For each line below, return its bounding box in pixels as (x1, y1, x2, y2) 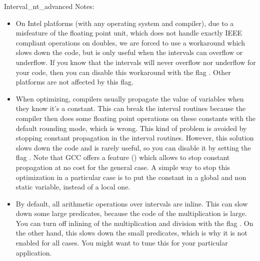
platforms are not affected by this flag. (15, 76, 133, 87)
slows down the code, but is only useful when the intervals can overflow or (15, 47, 243, 57)
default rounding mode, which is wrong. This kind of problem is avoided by (15, 122, 247, 133)
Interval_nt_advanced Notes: (4, 1, 94, 11)
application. (15, 247, 52, 257)
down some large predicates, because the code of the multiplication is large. (15, 208, 247, 218)
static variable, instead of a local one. (15, 181, 130, 192)
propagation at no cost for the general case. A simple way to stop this (15, 161, 230, 172)
